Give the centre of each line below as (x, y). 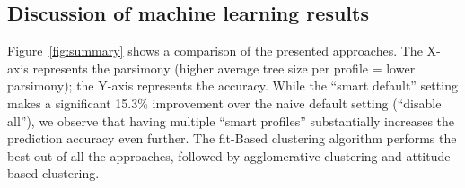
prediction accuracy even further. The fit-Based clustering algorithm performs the (232, 138)
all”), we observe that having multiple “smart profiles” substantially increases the (231, 120)
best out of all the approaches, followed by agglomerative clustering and (205, 155)
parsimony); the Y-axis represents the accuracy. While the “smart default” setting (232, 85)
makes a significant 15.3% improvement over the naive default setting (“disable (224, 103)
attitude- (430, 155)
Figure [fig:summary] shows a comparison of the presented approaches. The (215, 51)
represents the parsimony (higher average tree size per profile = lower (224, 68)
